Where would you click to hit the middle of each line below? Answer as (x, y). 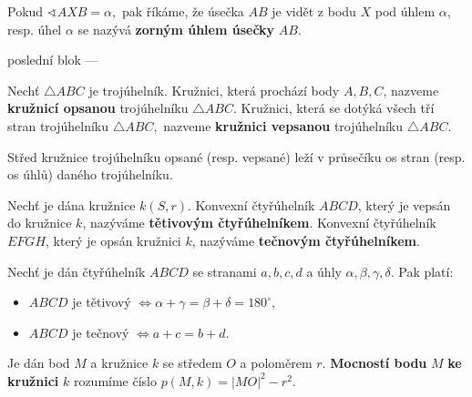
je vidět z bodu (314, 11)
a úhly (324, 271)
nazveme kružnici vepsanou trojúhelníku (283, 125)
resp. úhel (35, 29)
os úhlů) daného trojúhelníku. (90, 174)
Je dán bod (39, 363)
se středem (192, 363)
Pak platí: (426, 271)
